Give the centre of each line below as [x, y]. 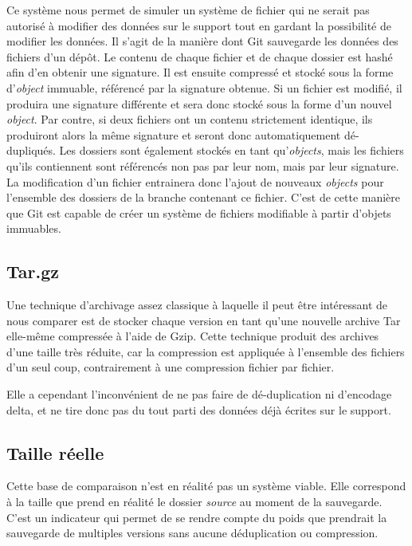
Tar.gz [33, 271]
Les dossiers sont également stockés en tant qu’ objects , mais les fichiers [232, 150]
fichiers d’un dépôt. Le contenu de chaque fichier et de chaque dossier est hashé [200, 56]
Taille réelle [55, 452]
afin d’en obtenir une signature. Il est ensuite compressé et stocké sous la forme [200, 72]
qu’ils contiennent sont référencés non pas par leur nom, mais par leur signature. [203, 165]
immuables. [34, 228]
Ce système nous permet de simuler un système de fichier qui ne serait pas [188, 10]
